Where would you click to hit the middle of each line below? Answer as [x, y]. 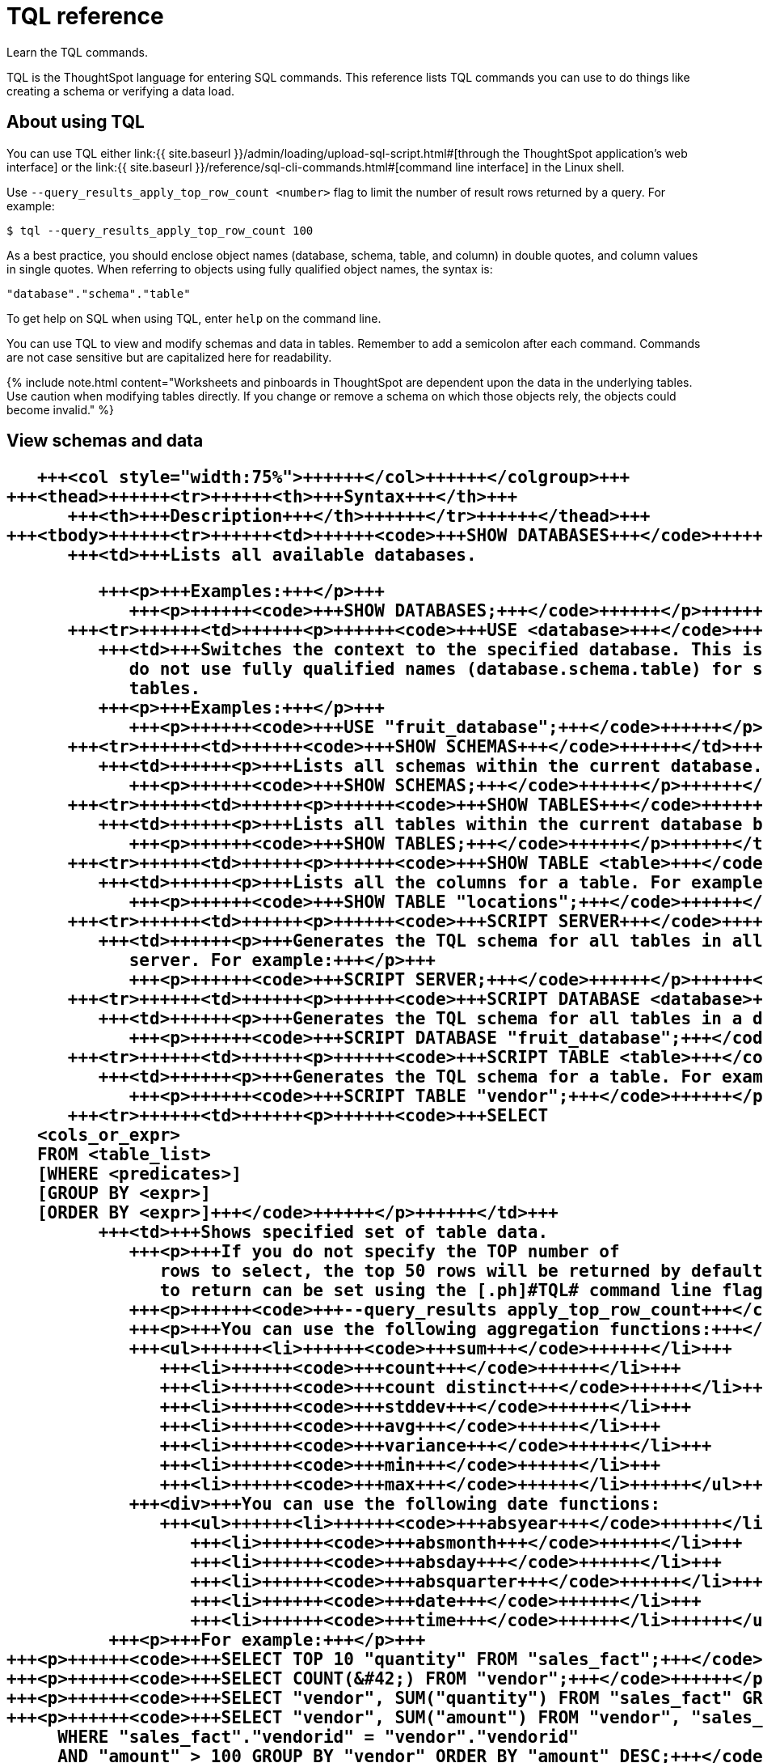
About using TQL [76, 122]
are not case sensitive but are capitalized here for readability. [169, 357]
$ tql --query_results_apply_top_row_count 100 [160, 230]
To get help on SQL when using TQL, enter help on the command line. [194, 318]
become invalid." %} [61, 409]
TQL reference [85, 16]
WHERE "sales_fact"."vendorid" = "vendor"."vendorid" [318, 1738]
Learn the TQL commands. [77, 52]
